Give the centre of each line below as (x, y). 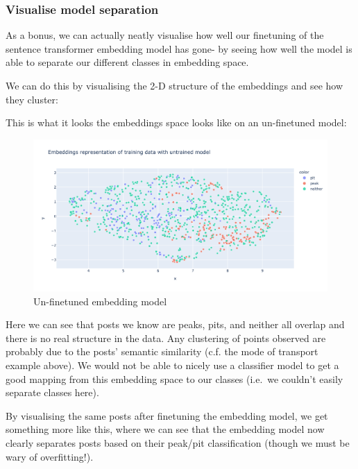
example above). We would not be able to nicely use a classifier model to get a (172, 365)
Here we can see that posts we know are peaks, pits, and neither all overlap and (175, 324)
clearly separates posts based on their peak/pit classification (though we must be (178, 443)
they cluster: (32, 99)
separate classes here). (52, 392)
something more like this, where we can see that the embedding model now (165, 429)
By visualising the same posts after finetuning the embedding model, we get (167, 415)
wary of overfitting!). (50, 456)
